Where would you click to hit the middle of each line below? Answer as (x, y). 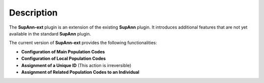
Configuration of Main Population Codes (63, 51)
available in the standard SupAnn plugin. (50, 33)
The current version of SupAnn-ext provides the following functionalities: (83, 43)
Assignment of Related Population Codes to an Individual (80, 72)
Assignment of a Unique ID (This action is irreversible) (76, 65)
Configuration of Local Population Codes (64, 59)
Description (33, 13)
